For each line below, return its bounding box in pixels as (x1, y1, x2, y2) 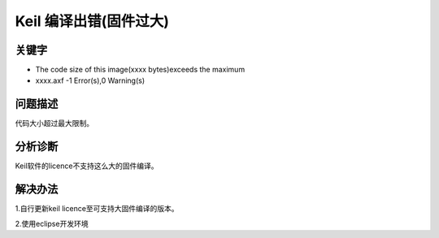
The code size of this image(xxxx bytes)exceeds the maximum (35, 65, 246, 75)
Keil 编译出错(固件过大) (15, 12, 170, 30)
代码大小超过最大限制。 (15, 119, 93, 128)
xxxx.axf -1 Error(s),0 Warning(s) (35, 76, 146, 85)
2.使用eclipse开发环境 (15, 219, 89, 228)
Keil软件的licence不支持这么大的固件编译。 (15, 161, 159, 171)
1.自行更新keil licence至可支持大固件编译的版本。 (15, 204, 179, 214)
